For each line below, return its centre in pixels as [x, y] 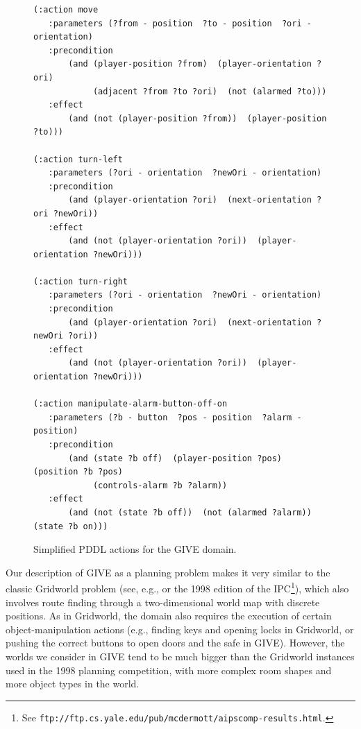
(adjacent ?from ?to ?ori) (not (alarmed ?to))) [210, 91]
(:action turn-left [78, 159]
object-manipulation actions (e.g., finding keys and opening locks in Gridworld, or [180, 629]
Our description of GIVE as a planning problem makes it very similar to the [168, 572]
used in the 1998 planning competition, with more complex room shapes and [169, 670]
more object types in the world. [73, 684]
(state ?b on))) [71, 526]
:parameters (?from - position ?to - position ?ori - [180, 23]
